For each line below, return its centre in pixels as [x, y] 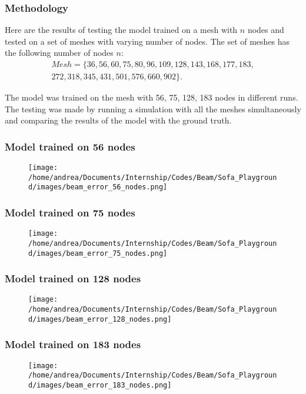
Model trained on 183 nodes [73, 344]
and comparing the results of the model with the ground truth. [118, 120]
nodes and [266, 30]
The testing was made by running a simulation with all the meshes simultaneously [153, 108]
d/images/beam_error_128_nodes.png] [100, 319]
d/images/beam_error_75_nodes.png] [98, 253]
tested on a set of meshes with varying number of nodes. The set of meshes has [147, 41]
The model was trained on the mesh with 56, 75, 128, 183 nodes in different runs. [152, 97]
